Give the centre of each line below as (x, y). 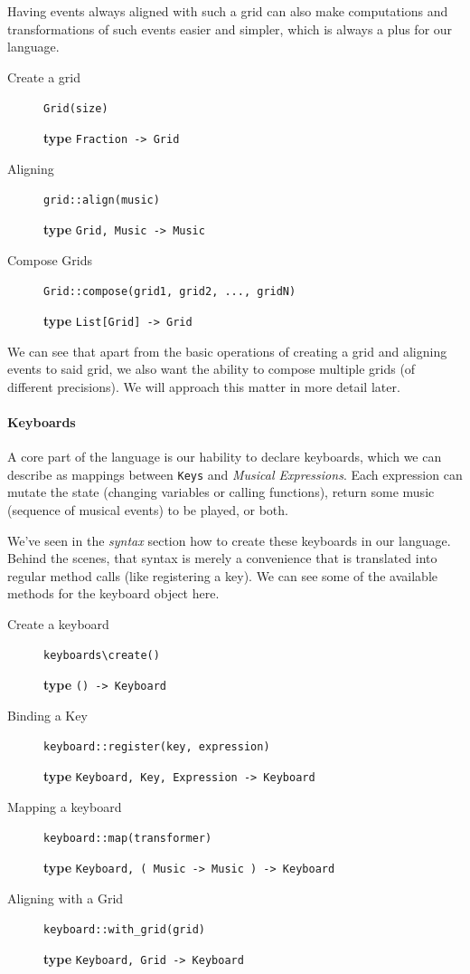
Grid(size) (76, 109)
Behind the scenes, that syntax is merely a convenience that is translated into (222, 558)
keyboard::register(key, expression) (157, 747)
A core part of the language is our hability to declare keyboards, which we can (225, 457)
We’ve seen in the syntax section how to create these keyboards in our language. (229, 540)
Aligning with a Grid (66, 898)
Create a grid (44, 76)
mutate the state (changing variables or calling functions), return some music (221, 492)
